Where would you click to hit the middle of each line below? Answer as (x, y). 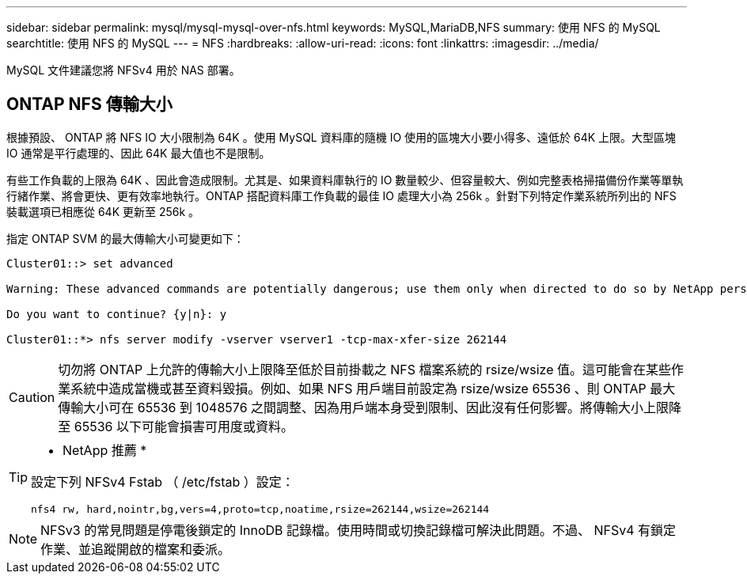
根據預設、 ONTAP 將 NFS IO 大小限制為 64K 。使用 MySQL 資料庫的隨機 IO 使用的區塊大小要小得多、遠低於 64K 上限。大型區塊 (341, 137)
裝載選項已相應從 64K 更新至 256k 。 (103, 211)
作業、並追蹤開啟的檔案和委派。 (136, 549)
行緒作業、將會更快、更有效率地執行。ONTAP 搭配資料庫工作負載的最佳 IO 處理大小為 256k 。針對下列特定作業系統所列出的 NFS (341, 195)
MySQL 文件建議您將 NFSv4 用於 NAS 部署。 (123, 70)
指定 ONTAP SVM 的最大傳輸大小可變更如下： (125, 238)
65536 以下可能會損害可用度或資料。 (184, 426)
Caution (32, 397)
